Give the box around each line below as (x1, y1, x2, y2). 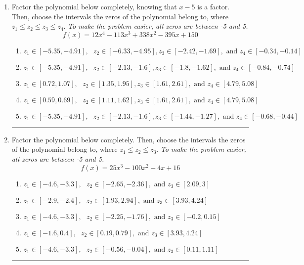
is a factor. (197, 1, 230, 11)
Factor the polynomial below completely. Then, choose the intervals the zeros (11, 134, 246, 144)
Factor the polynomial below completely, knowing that (11, 1, 177, 11)
